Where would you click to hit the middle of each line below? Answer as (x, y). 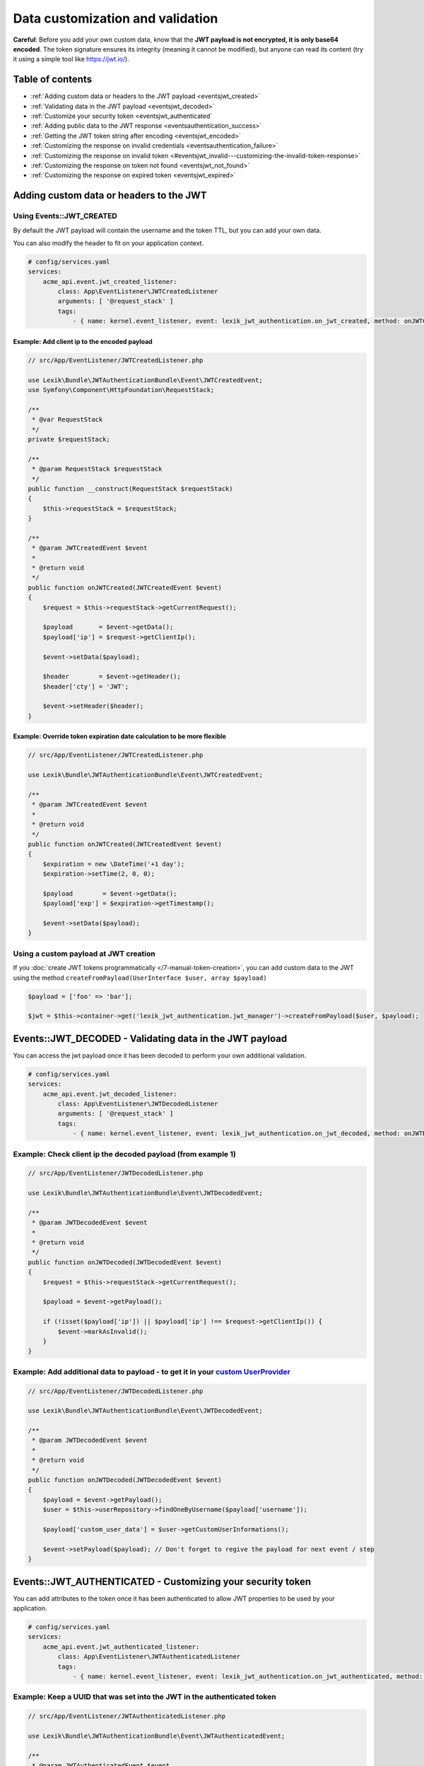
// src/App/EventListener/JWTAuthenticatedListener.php (127, 1716)
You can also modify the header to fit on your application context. (108, 243)
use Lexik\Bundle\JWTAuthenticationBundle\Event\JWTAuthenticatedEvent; (157, 1736)
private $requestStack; (69, 439)
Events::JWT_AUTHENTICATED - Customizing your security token (162, 1581)
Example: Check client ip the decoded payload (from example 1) (124, 1154)
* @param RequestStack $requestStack (97, 469)
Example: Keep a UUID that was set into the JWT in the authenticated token (145, 1697)
